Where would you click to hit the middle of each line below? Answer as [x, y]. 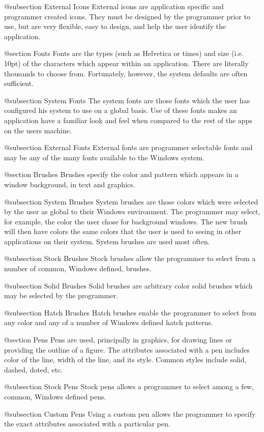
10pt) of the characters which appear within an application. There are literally [126, 63]
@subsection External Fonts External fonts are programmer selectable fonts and [128, 147]
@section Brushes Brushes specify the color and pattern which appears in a [121, 174]
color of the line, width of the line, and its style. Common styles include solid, [125, 359]
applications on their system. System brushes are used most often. [107, 241]
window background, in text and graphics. [70, 184]
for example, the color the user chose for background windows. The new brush [126, 221]
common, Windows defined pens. [55, 396]
